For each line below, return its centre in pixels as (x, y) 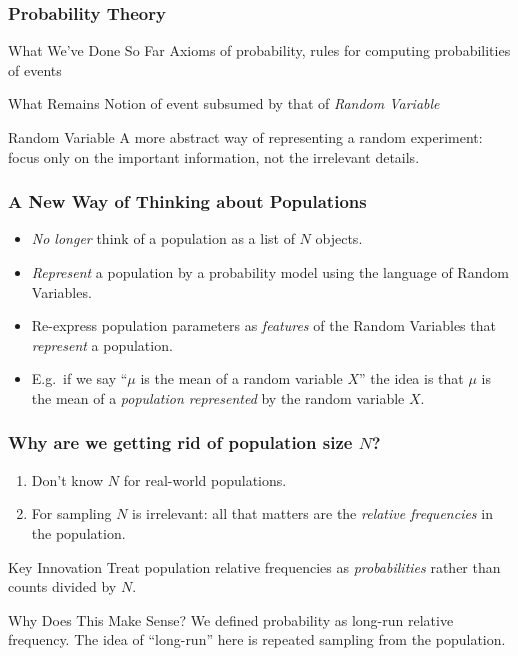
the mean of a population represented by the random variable (218, 397)
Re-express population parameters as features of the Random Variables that (263, 325)
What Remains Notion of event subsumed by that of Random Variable (224, 103)
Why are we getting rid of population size (180, 442)
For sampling (71, 513)
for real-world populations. (205, 479)
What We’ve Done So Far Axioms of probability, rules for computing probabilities (259, 50)
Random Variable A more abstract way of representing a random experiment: (245, 137)
